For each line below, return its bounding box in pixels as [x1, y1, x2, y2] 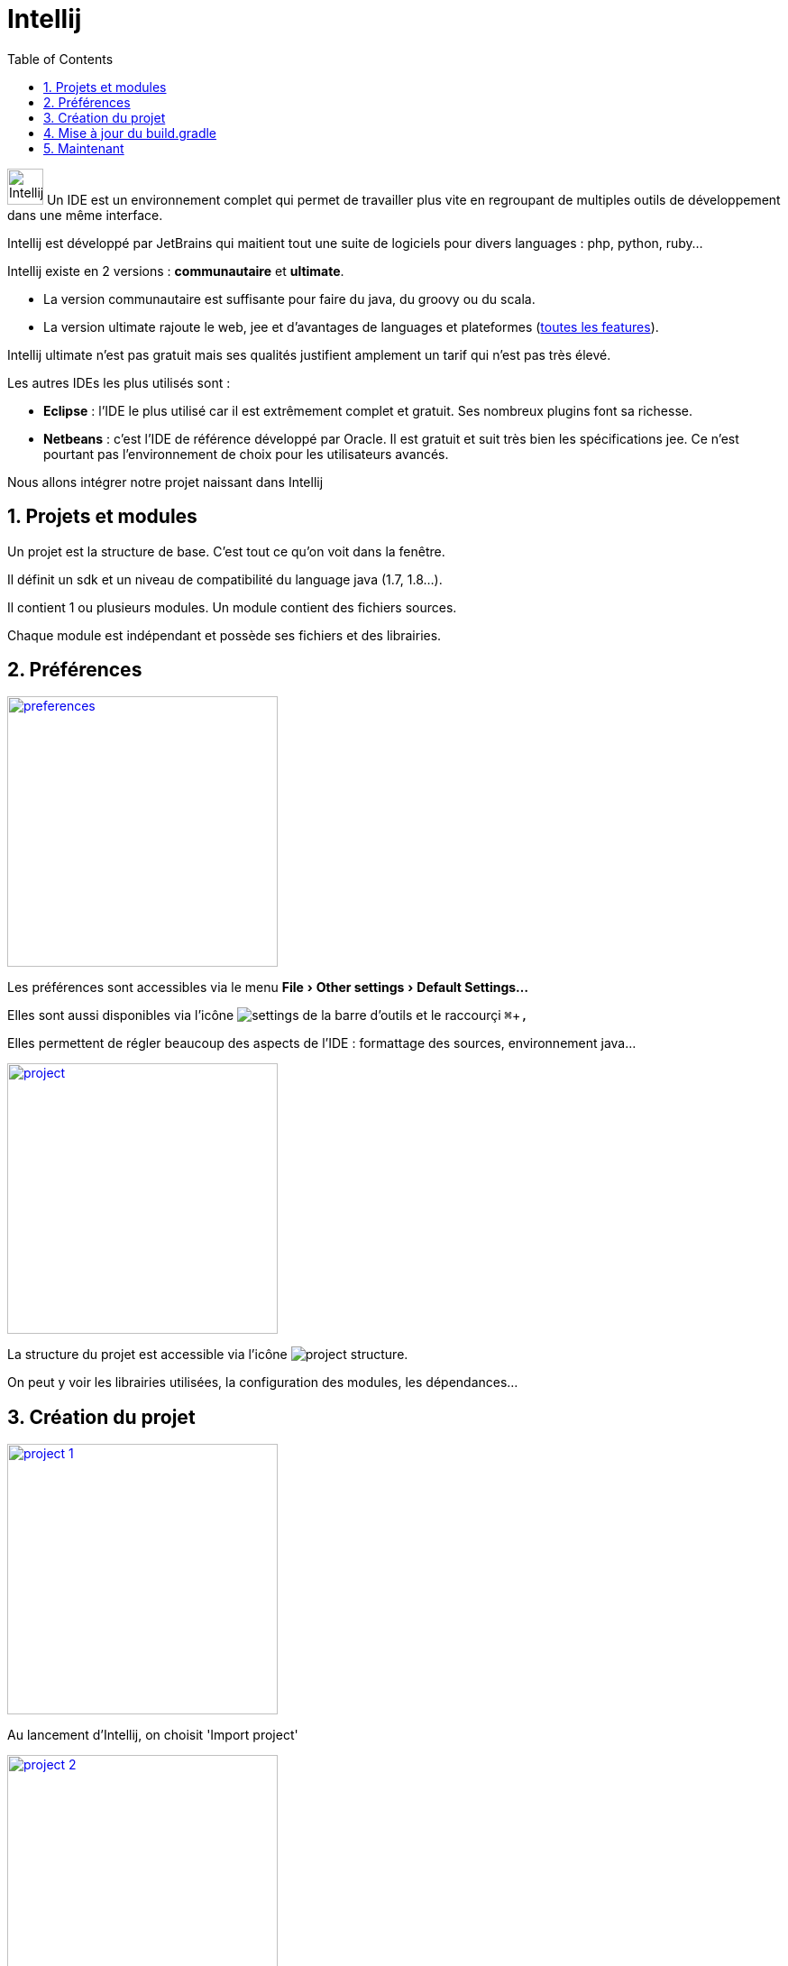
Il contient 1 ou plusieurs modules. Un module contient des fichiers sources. [7, 599, 457, 615]
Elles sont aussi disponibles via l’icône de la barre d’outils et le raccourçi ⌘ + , [7, 1007, 528, 1024]
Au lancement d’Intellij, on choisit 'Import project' [7, 1727, 298, 1743]
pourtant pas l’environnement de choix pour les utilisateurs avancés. [43, 446, 449, 462]
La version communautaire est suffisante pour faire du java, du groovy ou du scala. [43, 290, 536, 307]
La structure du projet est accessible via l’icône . [7, 1346, 408, 1363]
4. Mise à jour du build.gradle [43, 124, 217, 141]
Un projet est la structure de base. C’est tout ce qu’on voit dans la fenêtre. [7, 543, 445, 559]
